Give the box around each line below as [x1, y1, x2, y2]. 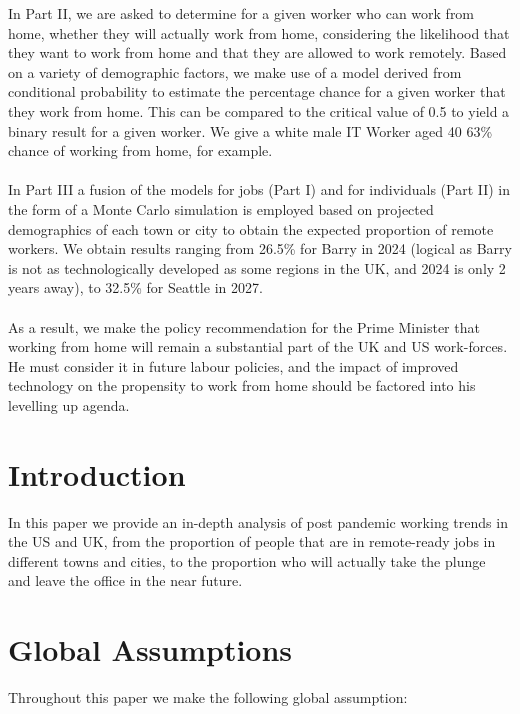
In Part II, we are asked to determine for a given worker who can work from [8, 3, 475, 23]
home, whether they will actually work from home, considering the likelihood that [8, 22, 510, 43]
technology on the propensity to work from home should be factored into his [8, 375, 476, 396]
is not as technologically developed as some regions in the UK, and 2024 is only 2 [8, 257, 506, 278]
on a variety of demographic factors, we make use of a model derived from [8, 61, 462, 82]
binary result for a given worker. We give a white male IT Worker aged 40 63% [8, 120, 493, 141]
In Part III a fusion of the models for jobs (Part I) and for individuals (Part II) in [8, 179, 511, 200]
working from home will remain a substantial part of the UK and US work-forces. [8, 336, 508, 357]
